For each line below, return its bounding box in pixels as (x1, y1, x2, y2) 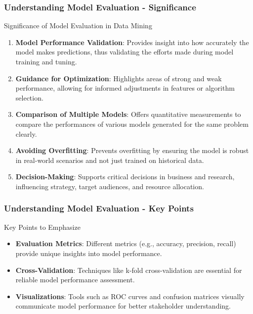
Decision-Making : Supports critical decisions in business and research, (15, 171, 235, 182)
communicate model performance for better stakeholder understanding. (15, 301, 231, 311)
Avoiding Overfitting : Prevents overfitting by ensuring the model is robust (15, 145, 249, 156)
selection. (15, 92, 43, 103)
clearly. (15, 128, 37, 139)
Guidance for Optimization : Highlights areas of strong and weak (15, 73, 222, 83)
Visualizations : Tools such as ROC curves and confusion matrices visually (15, 291, 245, 301)
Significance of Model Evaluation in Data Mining (4, 20, 152, 31)
